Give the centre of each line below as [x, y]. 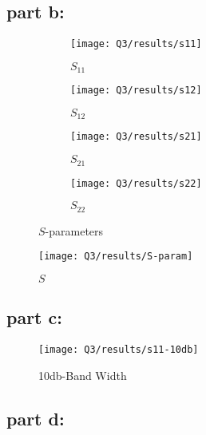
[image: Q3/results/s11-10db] [119, 350]
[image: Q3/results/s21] [136, 137]
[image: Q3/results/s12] [136, 91]
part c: [34, 317]
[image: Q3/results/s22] [136, 183]
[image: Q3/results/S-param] [116, 257]
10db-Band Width [83, 375]
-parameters [74, 230]
